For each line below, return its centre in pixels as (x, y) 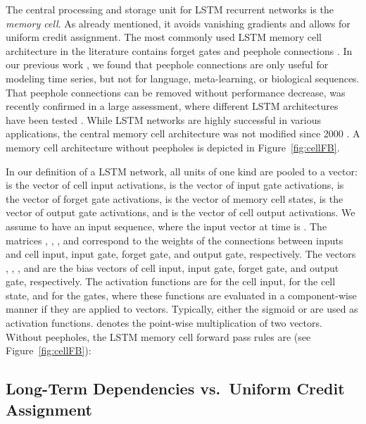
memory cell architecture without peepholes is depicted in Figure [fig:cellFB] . (173, 147)
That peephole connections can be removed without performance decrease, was (176, 92)
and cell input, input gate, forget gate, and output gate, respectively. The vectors (181, 254)
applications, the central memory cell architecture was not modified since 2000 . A (183, 133)
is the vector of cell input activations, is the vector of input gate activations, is (175, 185)
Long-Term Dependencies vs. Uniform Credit (175, 388)
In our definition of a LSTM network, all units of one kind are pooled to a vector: (182, 171)
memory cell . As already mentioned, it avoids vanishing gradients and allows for (178, 23)
